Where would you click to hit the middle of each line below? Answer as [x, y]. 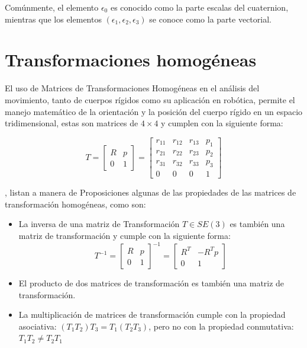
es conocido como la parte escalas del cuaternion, [199, 7]
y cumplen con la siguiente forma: [222, 123]
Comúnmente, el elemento [52, 7]
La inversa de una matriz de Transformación [99, 224]
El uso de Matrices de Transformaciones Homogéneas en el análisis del [132, 88]
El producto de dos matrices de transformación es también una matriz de [151, 283]
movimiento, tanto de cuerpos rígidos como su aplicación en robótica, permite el [150, 99]
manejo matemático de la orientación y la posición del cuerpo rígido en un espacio [154, 111]
